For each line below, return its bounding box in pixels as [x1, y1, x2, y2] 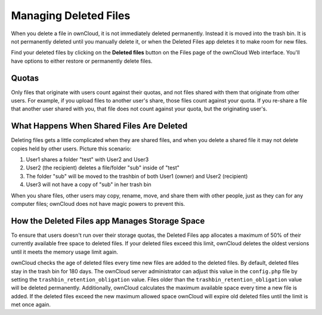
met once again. [11, 301, 51, 308]
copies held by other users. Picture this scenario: [11, 145, 132, 152]
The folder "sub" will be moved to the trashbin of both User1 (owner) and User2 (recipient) [26, 172, 248, 180]
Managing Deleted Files [11, 9, 131, 22]
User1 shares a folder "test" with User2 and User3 [26, 156, 149, 163]
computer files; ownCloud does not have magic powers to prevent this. [11, 200, 185, 208]
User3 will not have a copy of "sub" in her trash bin [26, 181, 151, 188]
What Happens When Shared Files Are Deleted [11, 121, 188, 131]
